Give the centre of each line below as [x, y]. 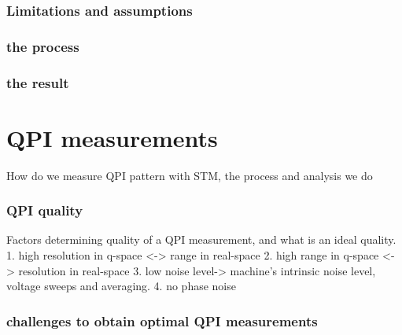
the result [38, 82]
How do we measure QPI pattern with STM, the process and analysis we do [190, 175]
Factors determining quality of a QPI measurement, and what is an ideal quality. [201, 239]
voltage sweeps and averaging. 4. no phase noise [121, 286]
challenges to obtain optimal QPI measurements [162, 320]
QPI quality [45, 210]
